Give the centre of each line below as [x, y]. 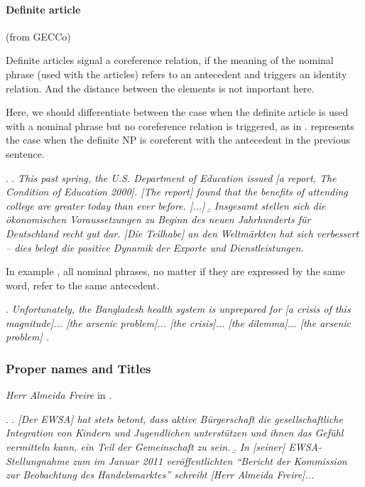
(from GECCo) [38, 36]
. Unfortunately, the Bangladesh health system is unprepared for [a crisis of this [178, 309]
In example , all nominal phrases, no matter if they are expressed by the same [175, 271]
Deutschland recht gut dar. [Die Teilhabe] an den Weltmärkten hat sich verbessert [182, 233]
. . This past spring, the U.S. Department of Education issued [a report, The [171, 177]
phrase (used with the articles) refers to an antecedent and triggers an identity [176, 74]
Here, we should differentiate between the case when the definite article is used [177, 112]
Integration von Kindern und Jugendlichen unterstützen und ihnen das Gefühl [175, 433]
